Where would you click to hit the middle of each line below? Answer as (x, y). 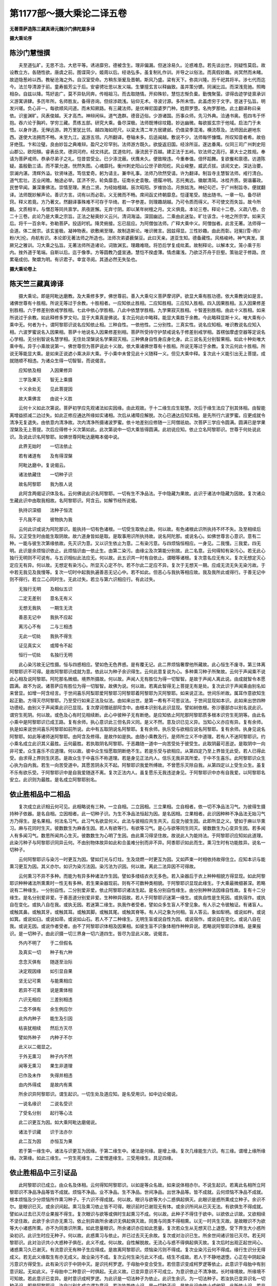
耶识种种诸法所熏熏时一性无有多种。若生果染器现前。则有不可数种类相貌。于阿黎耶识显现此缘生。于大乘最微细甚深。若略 (137, 883)
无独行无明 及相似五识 (45, 588)
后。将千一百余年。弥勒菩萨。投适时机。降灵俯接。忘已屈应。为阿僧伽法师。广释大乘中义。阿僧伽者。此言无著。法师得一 (137, 223)
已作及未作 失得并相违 (45, 1075)
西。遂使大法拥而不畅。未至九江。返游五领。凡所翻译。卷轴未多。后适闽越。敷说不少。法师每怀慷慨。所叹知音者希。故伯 (137, 137)
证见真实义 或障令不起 (45, 646)
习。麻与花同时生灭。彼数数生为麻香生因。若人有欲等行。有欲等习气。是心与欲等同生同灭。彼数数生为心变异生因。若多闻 (137, 828)
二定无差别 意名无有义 (45, 598)
